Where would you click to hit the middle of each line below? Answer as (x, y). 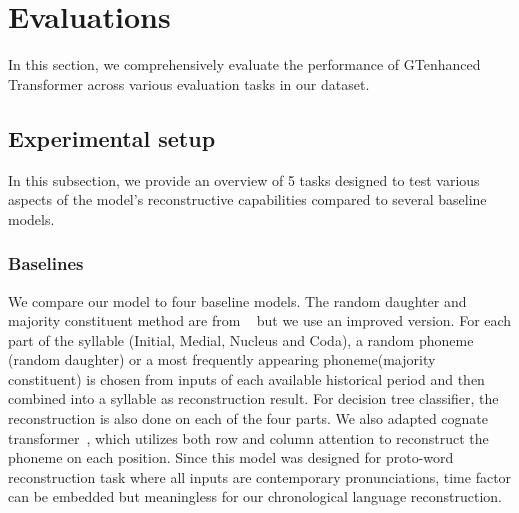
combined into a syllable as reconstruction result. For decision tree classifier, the (253, 398)
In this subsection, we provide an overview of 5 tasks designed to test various (244, 179)
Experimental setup (112, 137)
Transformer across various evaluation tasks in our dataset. (189, 83)
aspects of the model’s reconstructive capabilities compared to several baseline (247, 199)
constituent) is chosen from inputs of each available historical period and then (246, 378)
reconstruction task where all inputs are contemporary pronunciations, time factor (260, 476)
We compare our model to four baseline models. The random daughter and (237, 300)
